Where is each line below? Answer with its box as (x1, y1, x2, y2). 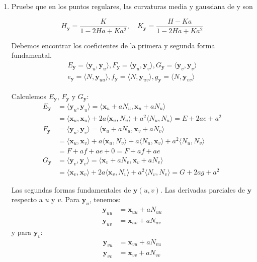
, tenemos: (89, 194, 121, 205)
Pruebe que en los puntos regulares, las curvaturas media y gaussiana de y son (11, 1, 253, 11)
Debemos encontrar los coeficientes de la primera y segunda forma (11, 40, 215, 50)
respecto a (11, 194, 43, 205)
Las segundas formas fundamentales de (11, 184, 131, 195)
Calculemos (11, 91, 47, 101)
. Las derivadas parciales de (160, 184, 245, 195)
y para (11, 226, 32, 237)
